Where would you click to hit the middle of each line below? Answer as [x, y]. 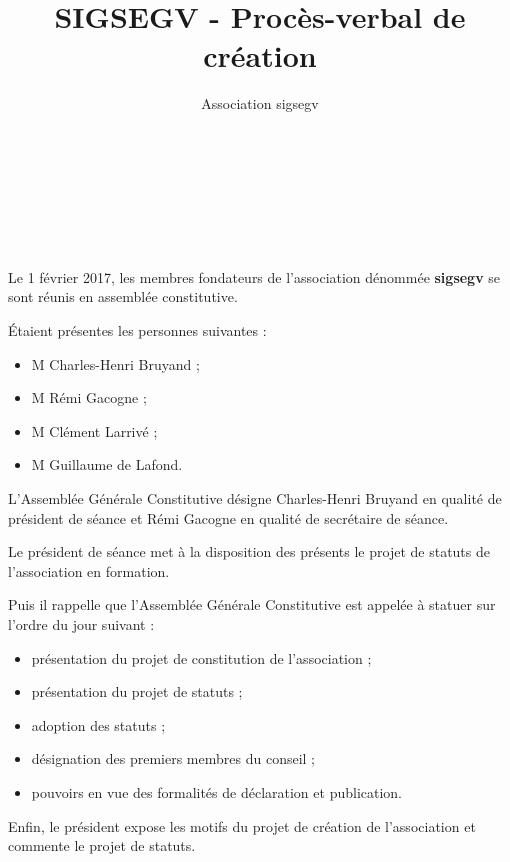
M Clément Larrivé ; [94, 430]
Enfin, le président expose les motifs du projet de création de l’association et [242, 825]
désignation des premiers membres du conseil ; [173, 758]
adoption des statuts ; [98, 724]
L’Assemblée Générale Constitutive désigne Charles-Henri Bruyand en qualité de [255, 498]
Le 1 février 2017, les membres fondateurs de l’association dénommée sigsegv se [254, 276]
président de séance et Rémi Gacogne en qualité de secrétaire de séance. [228, 517]
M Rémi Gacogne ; [89, 397]
